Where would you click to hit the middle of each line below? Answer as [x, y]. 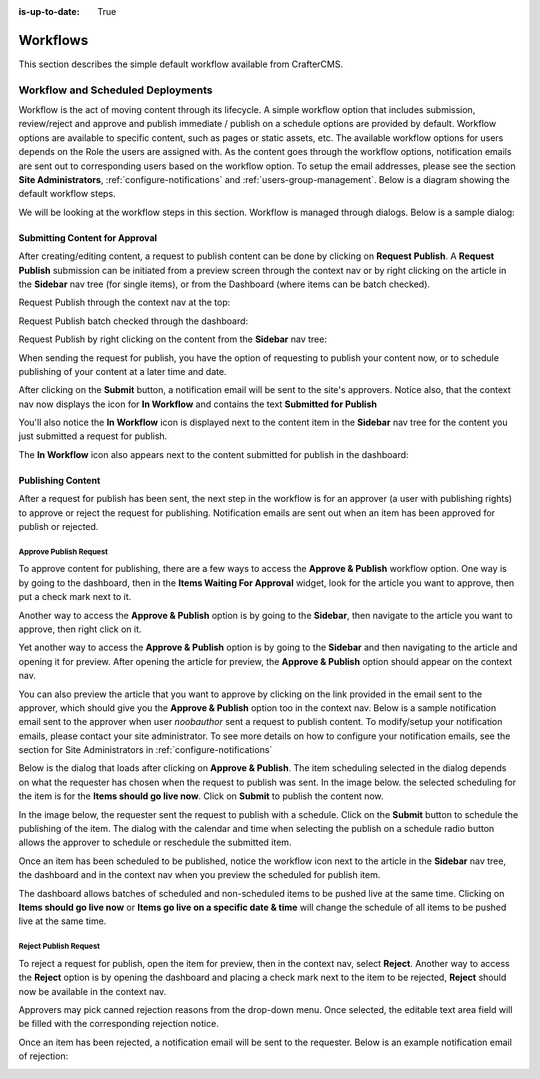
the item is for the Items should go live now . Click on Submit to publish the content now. [201, 796]
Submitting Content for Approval [88, 237]
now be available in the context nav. [92, 991]
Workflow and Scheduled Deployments [115, 90]
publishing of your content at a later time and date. [122, 371]
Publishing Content [59, 480]
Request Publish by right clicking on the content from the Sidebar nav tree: [172, 339]
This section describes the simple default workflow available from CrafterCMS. [181, 64]
